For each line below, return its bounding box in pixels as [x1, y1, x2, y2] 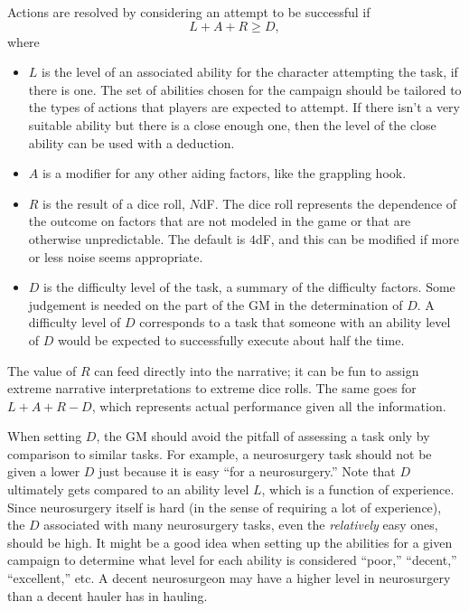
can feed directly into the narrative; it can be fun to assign [94, 361, 419, 380]
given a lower [7, 462, 80, 481]
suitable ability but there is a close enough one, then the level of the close [28, 115, 436, 134]
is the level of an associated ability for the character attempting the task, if [42, 62, 458, 81]
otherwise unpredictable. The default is [28, 229, 246, 248]
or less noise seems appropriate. [28, 247, 203, 266]
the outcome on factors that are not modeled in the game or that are [28, 211, 411, 230]
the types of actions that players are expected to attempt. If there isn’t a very [28, 98, 460, 117]
